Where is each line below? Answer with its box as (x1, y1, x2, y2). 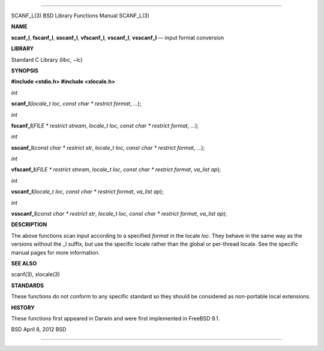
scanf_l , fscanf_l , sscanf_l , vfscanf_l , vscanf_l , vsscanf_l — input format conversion (11, 34, 224, 41)
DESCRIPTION (11, 221, 47, 228)
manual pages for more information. (11, 249, 100, 256)
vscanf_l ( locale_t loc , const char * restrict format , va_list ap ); (11, 188, 164, 195)
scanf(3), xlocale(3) (11, 271, 60, 278)
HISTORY (11, 304, 35, 311)
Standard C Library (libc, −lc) (11, 56, 83, 63)
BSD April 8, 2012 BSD (11, 326, 67, 333)
